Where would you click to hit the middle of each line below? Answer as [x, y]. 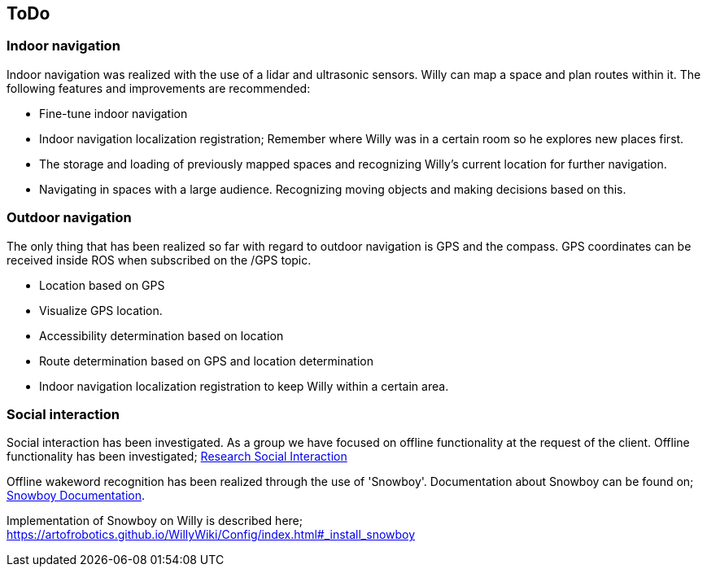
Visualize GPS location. [101, 310]
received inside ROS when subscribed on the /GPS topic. [159, 260]
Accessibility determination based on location [161, 335]
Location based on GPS [102, 285]
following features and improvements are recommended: [159, 88]
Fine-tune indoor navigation [113, 113]
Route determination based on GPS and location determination [207, 361]
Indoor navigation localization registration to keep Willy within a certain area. [244, 386]
